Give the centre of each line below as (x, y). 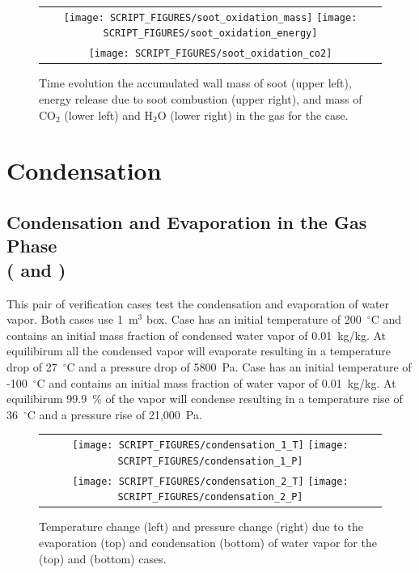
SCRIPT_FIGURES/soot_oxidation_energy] (210, 34)
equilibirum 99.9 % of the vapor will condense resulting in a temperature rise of (205, 399)
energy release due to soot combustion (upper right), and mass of (201, 99)
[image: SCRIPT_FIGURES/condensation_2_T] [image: (210, 481)
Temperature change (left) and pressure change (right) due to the (201, 526)
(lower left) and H (109, 115)
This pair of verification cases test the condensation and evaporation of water (198, 303)
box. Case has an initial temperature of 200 (254, 319)
